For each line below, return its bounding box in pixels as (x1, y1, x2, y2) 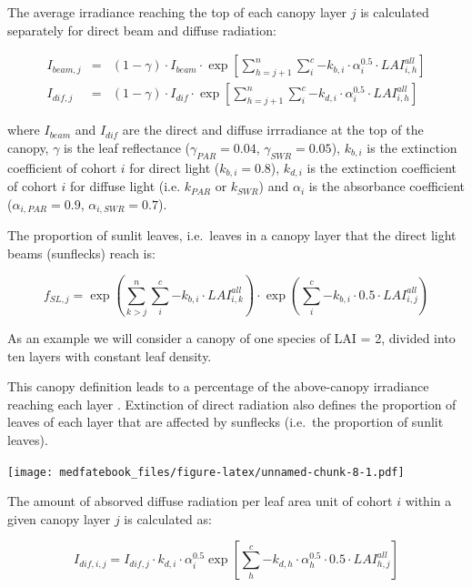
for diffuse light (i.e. (70, 177, 181, 196)
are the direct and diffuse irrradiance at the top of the (122, 120, 424, 139)
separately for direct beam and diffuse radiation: (7, 20, 276, 39)
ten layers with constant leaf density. (7, 346, 212, 365)
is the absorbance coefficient (308, 177, 465, 196)
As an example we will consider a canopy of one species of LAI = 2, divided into (7, 329, 456, 348)
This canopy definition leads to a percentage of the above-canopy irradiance (7, 377, 429, 396)
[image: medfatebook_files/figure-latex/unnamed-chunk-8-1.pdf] (7, 465, 405, 479)
